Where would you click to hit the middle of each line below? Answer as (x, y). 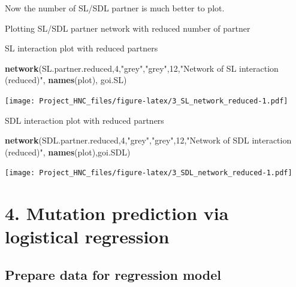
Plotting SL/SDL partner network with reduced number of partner (128, 28)
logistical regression (87, 236)
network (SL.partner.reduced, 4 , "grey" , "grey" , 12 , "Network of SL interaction (142, 68)
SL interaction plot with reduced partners (81, 48)
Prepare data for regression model (113, 275)
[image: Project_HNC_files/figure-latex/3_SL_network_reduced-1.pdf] (147, 101)
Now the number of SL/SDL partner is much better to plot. (115, 8)
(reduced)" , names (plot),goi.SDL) (68, 152)
